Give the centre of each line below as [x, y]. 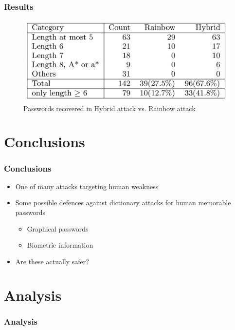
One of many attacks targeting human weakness [87, 186]
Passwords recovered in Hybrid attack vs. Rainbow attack [109, 108]
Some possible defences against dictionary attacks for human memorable [123, 203]
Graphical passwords [58, 228]
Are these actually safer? [52, 261]
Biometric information [60, 245]
